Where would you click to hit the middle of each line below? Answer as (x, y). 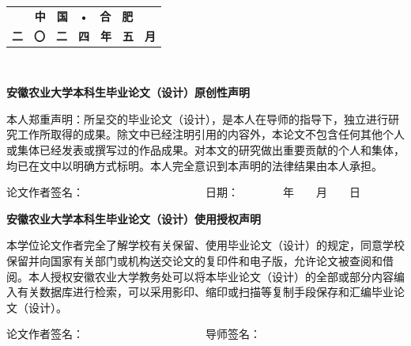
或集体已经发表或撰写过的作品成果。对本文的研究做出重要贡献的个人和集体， (205, 150)
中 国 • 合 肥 (84, 15)
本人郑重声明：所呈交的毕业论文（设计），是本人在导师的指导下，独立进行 (197, 118)
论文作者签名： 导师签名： (134, 334)
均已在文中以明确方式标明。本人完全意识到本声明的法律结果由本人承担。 (194, 165)
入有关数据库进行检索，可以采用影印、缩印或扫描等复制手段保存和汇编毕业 (200, 292)
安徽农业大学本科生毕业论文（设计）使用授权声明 (134, 218)
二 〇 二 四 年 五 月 (84, 35)
